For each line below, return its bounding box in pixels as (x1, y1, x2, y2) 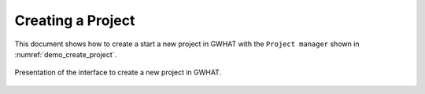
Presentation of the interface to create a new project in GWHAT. (14, 67, 222, 78)
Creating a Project (14, 12, 135, 29)
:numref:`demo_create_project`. (14, 49, 117, 59)
